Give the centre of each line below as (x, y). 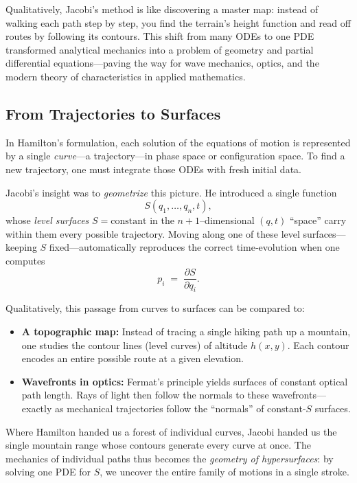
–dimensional (227, 220)
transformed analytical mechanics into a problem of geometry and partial (160, 49)
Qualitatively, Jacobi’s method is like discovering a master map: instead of (162, 9)
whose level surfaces (47, 220)
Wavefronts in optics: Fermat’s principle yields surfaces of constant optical (185, 381)
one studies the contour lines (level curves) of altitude (135, 345)
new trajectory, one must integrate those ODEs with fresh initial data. (153, 169)
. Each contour (318, 345)
